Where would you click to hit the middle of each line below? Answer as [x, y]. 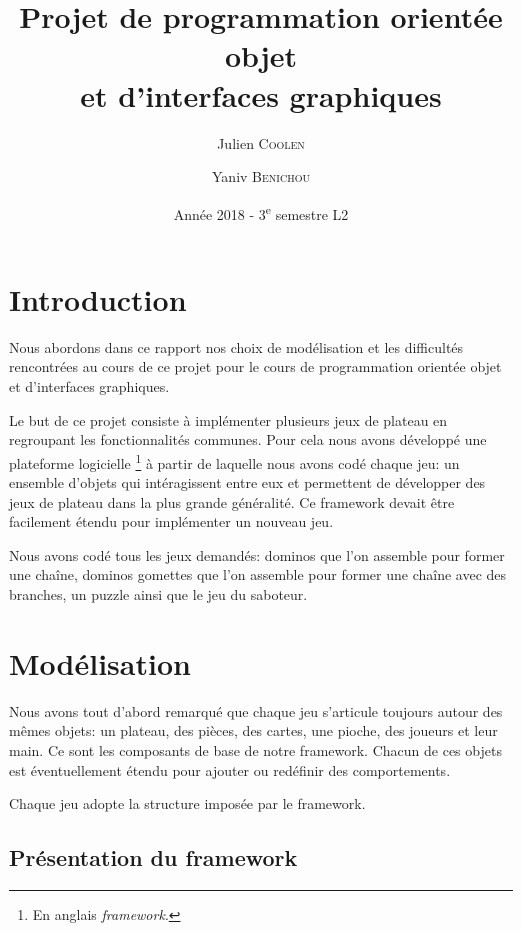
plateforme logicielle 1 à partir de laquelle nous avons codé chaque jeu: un [234, 461]
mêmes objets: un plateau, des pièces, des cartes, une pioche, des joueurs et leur [253, 730]
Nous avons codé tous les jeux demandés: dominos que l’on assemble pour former [257, 554]
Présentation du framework [153, 857]
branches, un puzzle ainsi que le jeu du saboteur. [158, 594]
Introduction [98, 298]
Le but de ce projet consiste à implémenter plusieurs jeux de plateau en [228, 419]
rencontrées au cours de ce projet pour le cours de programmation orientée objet [255, 366]
